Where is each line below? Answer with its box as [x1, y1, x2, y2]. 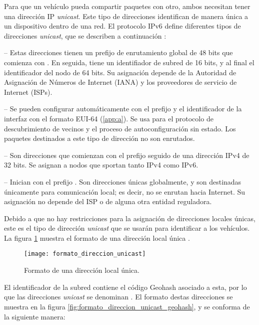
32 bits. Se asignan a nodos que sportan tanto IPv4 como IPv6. [4, 159, 198, 170]
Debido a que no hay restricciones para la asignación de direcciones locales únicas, [4, 213, 255, 223]
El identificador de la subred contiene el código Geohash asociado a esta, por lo [4, 281, 247, 292]
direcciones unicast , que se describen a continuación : [4, 30, 166, 41]
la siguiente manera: [4, 311, 65, 321]
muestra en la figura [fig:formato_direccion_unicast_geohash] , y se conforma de [4, 301, 250, 311]
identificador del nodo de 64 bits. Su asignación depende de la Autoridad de [4, 67, 236, 77]
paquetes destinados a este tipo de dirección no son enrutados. [4, 133, 195, 143]
